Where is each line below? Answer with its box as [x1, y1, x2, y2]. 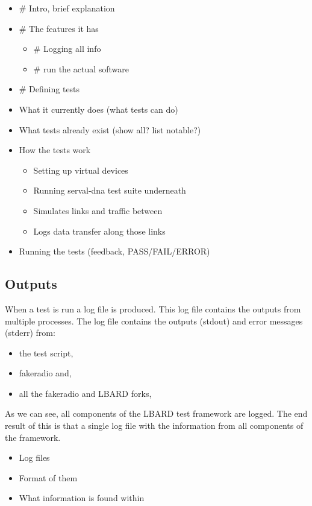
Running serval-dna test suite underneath [33, 184, 186, 197]
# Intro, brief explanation [19, 2, 115, 14]
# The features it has [19, 22, 99, 34]
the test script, [19, 346, 73, 359]
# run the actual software [33, 62, 129, 75]
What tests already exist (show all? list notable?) [19, 123, 201, 136]
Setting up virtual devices [33, 163, 128, 176]
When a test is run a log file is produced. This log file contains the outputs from [5, 302, 301, 315]
